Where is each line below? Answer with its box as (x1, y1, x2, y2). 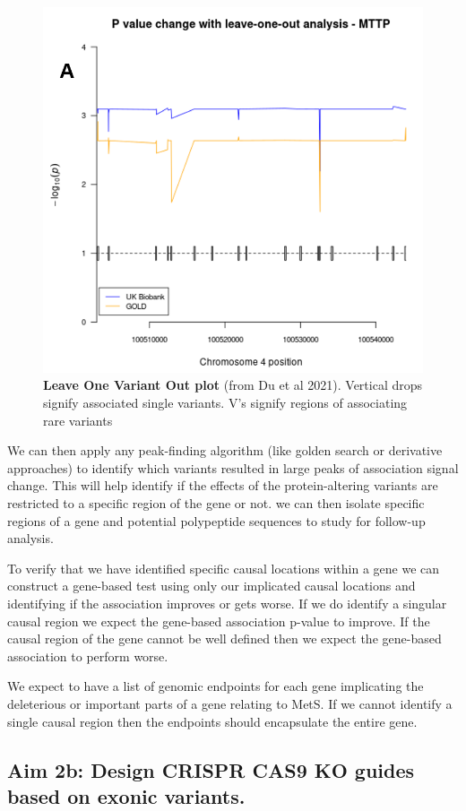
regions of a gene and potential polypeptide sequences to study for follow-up (7, 511, 426, 530)
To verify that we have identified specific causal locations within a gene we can (7, 558, 440, 577)
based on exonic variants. (7, 781, 246, 809)
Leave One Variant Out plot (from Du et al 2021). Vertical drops (43, 375, 423, 394)
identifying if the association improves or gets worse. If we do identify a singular (7, 593, 447, 612)
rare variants (43, 410, 113, 429)
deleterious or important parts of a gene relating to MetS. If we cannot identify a (7, 694, 453, 712)
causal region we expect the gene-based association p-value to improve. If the (7, 611, 430, 630)
